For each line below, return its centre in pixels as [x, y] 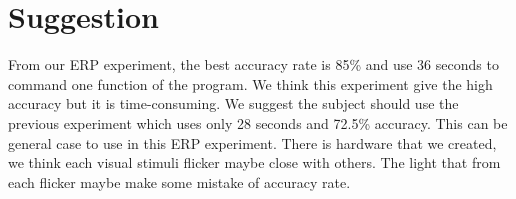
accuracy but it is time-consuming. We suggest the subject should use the [233, 103]
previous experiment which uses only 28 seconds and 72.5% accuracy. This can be [258, 122]
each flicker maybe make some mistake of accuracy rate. [179, 181]
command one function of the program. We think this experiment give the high [250, 83]
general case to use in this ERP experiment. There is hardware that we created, [252, 142]
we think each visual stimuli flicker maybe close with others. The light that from [254, 162]
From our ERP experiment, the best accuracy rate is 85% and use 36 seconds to [253, 64]
